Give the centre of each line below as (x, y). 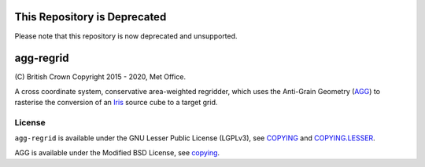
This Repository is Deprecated (91, 17)
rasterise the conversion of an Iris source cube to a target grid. (116, 103)
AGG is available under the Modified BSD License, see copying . (117, 152)
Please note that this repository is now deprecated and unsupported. (126, 36)
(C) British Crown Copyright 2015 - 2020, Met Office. (100, 77)
